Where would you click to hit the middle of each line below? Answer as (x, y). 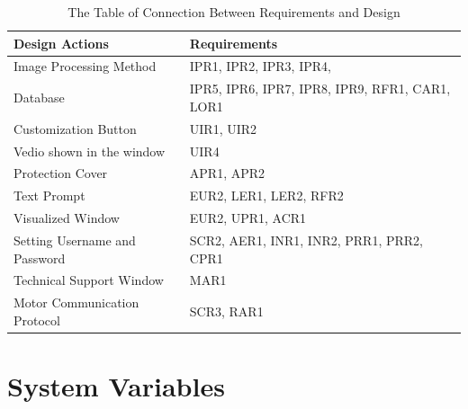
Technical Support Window (89, 280)
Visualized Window (67, 218)
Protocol (37, 320)
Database (39, 98)
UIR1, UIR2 (223, 128)
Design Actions (61, 43)
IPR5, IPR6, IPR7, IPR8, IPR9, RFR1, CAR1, (320, 89)
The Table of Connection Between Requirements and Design (234, 12)
